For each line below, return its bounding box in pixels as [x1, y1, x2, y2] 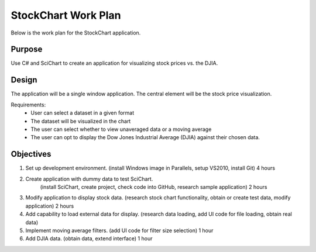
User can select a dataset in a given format [30, 109, 135, 116]
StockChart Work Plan [11, 9, 121, 22]
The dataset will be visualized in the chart [30, 118, 131, 125]
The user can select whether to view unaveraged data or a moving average [30, 126, 212, 133]
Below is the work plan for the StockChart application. [11, 29, 141, 36]
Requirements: [11, 101, 46, 108]
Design [11, 75, 37, 85]
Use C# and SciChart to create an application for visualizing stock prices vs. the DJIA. [11, 60, 218, 67]
